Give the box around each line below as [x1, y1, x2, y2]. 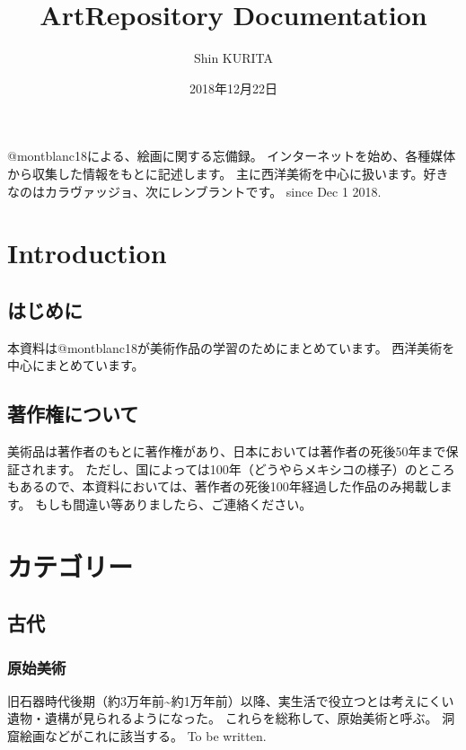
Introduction [7, 234, 167, 271]
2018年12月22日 [189, 78, 277, 97]
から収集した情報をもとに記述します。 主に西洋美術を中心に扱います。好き [7, 163, 449, 182]
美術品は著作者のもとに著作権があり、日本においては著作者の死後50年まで [7, 442, 446, 461]
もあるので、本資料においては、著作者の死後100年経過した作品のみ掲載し [7, 477, 440, 496]
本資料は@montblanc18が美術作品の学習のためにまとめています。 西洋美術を [7, 338, 455, 357]
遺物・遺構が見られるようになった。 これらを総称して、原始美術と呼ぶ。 [7, 709, 438, 728]
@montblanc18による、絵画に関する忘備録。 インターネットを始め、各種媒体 [7, 146, 456, 165]
